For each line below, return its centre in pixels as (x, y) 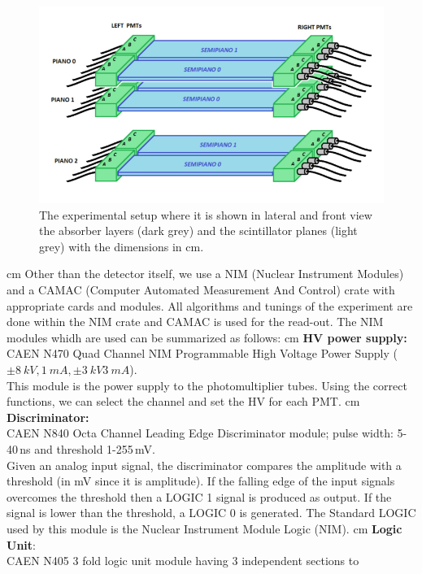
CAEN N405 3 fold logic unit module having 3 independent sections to (183, 561)
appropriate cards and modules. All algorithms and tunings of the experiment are (210, 305)
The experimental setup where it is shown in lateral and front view (206, 214)
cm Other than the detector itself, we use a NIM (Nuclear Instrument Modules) (205, 274)
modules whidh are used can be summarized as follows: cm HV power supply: (207, 337)
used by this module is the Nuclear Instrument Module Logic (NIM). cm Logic (204, 528)
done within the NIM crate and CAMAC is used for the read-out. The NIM (195, 322)
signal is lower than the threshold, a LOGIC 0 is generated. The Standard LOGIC (211, 513)
